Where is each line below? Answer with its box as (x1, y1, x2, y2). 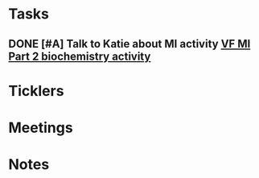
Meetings (8, 118, 74, 137)
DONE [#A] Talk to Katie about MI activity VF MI (8, 37, 251, 51)
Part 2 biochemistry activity (8, 49, 151, 63)
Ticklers (8, 81, 64, 100)
